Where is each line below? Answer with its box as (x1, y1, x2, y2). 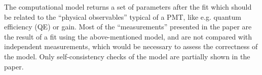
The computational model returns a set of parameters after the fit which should (4, 2, 252, 12)
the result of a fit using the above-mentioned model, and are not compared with (4, 31, 252, 42)
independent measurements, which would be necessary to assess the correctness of (4, 41, 258, 52)
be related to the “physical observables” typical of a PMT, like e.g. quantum (4, 11, 241, 22)
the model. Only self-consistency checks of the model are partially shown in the (4, 51, 250, 61)
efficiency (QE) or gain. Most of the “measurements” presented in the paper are (4, 21, 252, 32)
